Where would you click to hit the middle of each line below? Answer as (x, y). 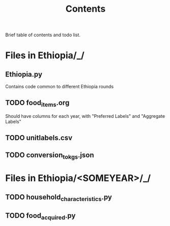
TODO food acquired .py (40, 216)
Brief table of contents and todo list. (43, 35)
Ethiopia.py (24, 74)
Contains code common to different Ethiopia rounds (60, 87)
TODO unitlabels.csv (39, 137)
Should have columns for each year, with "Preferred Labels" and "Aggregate (85, 116)
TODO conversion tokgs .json (50, 156)
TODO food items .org (37, 103)
